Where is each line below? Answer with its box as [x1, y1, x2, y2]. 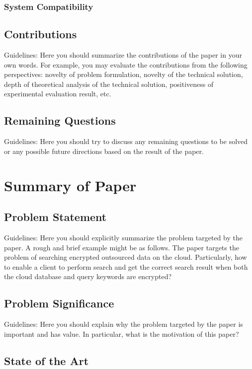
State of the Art [4, 353, 89, 368]
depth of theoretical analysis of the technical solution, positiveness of [4, 78, 214, 89]
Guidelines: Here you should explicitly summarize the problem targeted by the [4, 232, 243, 242]
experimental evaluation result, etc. [4, 88, 111, 99]
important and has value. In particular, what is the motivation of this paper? [4, 328, 239, 339]
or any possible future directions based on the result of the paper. [4, 146, 204, 156]
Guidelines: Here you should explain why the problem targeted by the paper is [4, 319, 243, 329]
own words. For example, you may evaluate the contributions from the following [4, 59, 248, 70]
